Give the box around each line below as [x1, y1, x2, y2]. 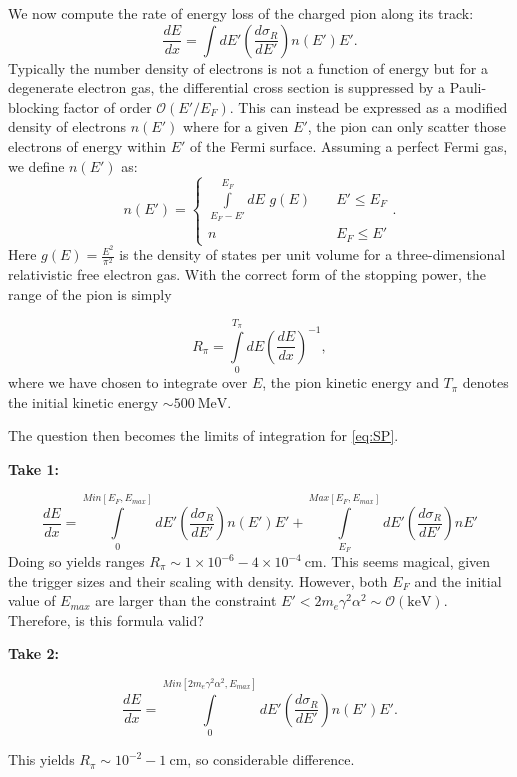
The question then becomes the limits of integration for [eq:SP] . [8, 425, 399, 446]
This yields [8, 749, 75, 770]
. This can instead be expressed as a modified [229, 96, 508, 117]
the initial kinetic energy [8, 391, 159, 412]
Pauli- [449, 77, 487, 98]
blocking [8, 96, 59, 117]
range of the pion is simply [8, 283, 172, 304]
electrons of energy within [8, 135, 167, 156]
